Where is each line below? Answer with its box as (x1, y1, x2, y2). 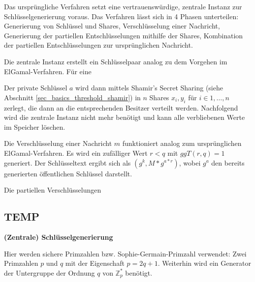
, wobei (179, 157, 201, 168)
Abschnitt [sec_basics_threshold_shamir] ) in (4, 92, 141, 102)
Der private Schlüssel (4, 83, 67, 93)
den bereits (211, 157, 245, 168)
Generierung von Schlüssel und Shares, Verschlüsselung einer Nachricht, (4, 21, 220, 31)
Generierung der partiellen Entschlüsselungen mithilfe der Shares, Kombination (4, 30, 243, 40)
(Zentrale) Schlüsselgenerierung (4, 231, 113, 242)
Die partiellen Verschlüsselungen (4, 185, 101, 195)
